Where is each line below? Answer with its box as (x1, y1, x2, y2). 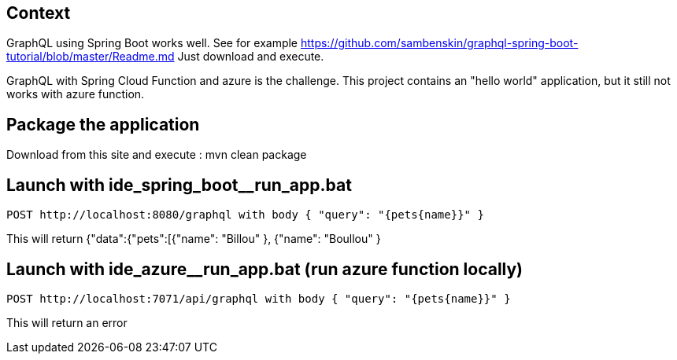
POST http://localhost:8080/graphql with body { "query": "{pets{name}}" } (6, 208, 484, 222)
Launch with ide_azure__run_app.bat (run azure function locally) (6, 259, 523, 279)
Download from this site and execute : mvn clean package (6, 148, 307, 162)
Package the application (6, 114, 200, 134)
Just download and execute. (177, 50, 324, 64)
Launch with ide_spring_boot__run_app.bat (6, 174, 352, 195)
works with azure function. (6, 87, 145, 101)
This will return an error (6, 315, 128, 329)
